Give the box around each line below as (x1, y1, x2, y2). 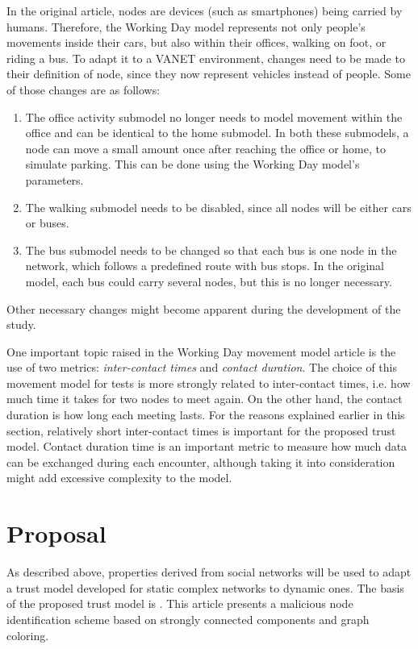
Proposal (6, 517, 107, 550)
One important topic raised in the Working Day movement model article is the (6, 343, 396, 360)
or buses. (25, 214, 69, 231)
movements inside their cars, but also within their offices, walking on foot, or (6, 34, 387, 51)
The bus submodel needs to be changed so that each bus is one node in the (25, 241, 397, 258)
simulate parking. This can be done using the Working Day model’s (25, 156, 360, 173)
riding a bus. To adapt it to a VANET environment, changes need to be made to (6, 49, 405, 66)
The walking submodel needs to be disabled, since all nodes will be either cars (25, 198, 412, 215)
